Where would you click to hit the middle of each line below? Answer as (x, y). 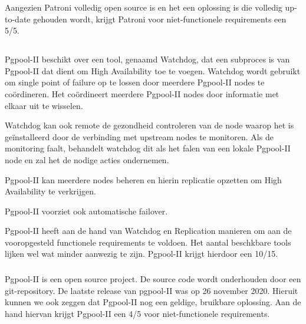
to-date (18, 19)
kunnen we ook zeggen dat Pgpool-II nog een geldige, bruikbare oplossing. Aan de (153, 302)
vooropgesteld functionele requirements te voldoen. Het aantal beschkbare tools (148, 242)
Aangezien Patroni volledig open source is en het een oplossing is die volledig (144, 7)
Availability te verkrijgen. (50, 191)
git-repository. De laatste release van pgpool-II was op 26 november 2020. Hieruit (152, 290)
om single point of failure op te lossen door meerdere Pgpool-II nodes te (135, 82)
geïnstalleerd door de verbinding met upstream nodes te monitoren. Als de (139, 136)
